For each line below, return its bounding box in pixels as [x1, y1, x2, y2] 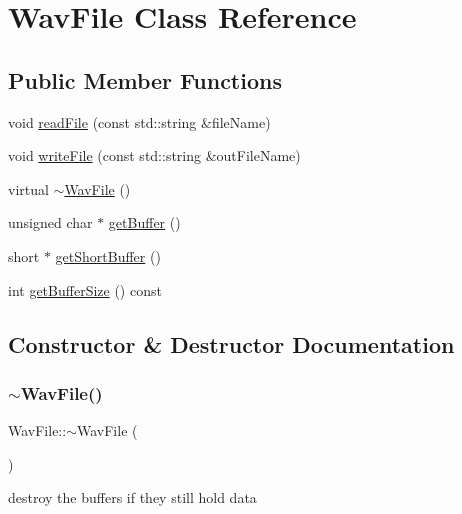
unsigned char [8, 212, 93, 233]
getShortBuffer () [55, 245, 161, 266]
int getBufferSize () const [8, 279, 162, 300]
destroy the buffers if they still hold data [8, 487, 257, 508]
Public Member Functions [8, 64, 282, 95]
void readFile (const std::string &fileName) [8, 111, 271, 132]
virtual [8, 178, 49, 199]
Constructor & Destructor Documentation [8, 328, 455, 359]
